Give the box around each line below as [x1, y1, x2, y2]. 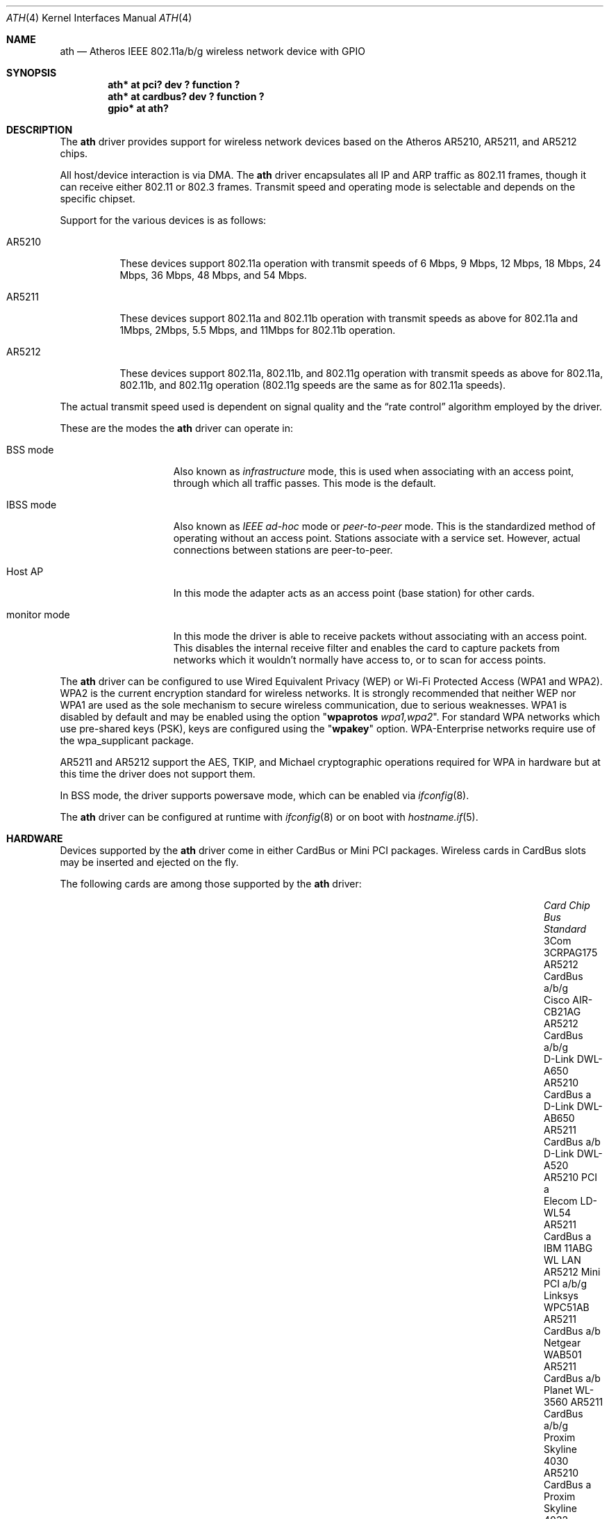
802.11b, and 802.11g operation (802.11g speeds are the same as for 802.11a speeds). [119, 379, 506, 391]
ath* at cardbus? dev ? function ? [108, 90, 265, 102]
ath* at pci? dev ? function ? [108, 79, 240, 90]
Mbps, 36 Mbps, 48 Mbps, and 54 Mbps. [119, 269, 307, 281]
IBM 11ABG [544, 1242, 593, 1254]
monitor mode [6, 609, 70, 620]
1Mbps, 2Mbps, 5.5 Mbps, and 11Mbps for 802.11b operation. [119, 324, 396, 336]
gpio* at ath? [108, 102, 169, 114]
